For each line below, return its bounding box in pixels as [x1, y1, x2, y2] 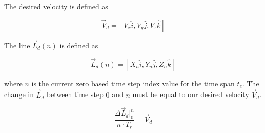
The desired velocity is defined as [4, 1, 108, 11]
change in [4, 89, 34, 100]
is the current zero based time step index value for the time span [31, 78, 235, 88]
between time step [46, 89, 104, 100]
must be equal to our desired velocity [132, 89, 249, 100]
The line [4, 40, 30, 51]
